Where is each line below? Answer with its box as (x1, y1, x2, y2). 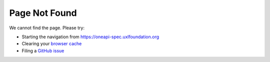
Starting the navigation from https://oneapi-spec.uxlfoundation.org (21, 34, 159, 40)
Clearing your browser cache (21, 41, 82, 47)
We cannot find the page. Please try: (9, 25, 85, 31)
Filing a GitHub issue (21, 48, 64, 54)
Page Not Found (9, 7, 77, 18)
